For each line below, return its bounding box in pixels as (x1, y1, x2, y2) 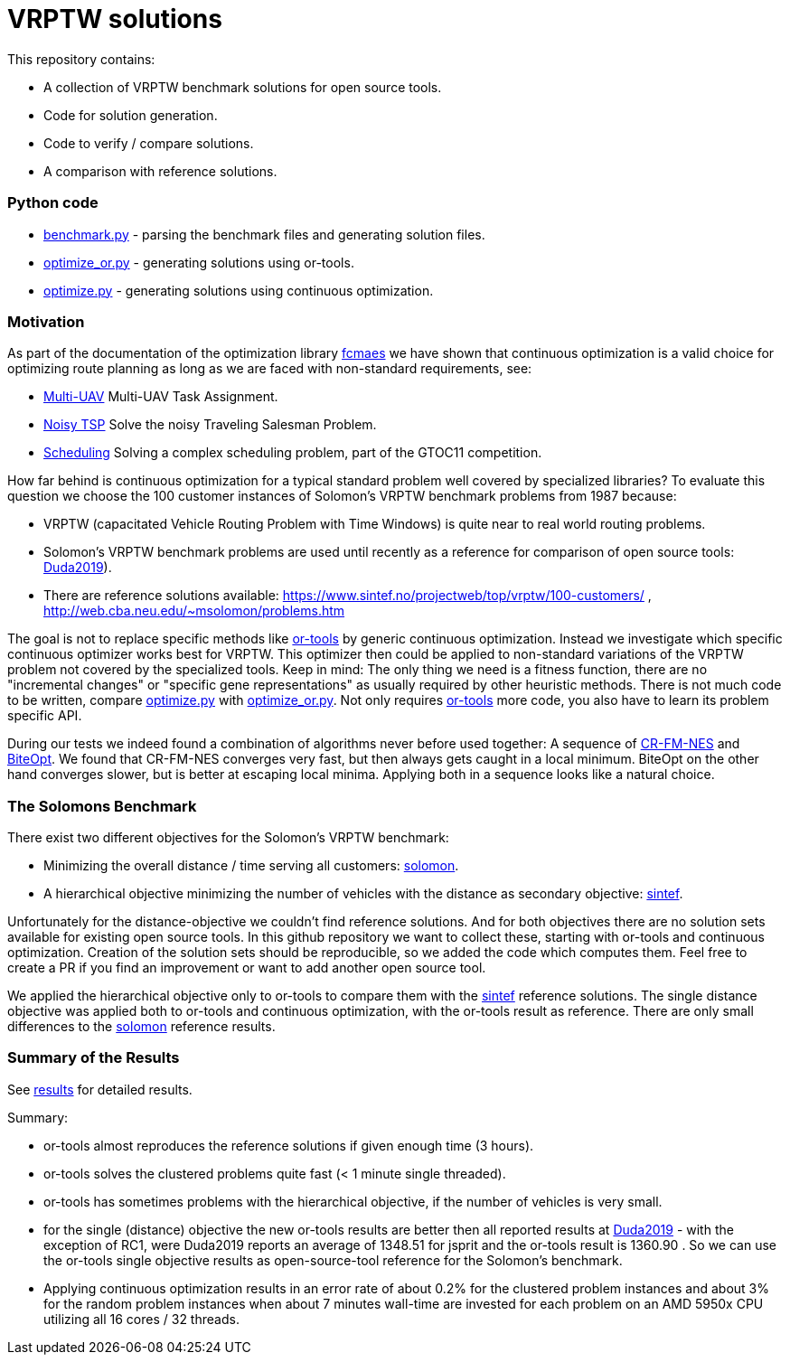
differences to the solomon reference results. (7, 1019, 276, 1034)
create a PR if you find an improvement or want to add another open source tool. (7, 960, 486, 975)
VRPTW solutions (7, 4, 222, 34)
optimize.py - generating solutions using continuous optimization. (43, 282, 434, 298)
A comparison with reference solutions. (43, 163, 277, 179)
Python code (7, 193, 99, 212)
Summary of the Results (7, 1048, 180, 1067)
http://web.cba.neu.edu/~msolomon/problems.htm (43, 603, 345, 619)
